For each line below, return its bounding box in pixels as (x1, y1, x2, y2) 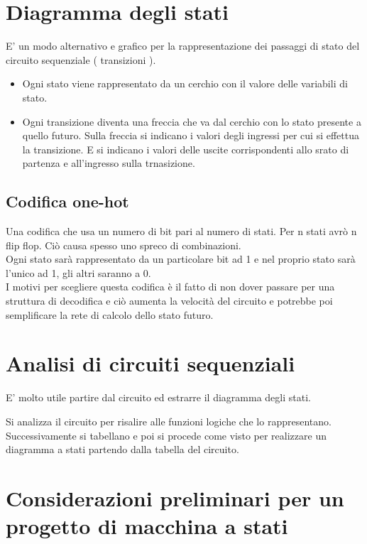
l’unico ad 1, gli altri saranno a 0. (6, 265, 151, 280)
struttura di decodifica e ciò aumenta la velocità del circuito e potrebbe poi (6, 293, 333, 308)
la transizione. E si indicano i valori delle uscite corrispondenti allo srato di (22, 141, 349, 156)
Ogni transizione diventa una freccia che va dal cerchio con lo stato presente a (22, 114, 361, 129)
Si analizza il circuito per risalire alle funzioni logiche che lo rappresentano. (6, 413, 332, 428)
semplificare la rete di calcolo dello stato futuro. (6, 307, 214, 322)
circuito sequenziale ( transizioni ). (6, 52, 156, 67)
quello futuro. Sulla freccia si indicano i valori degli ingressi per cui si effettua (22, 128, 359, 143)
